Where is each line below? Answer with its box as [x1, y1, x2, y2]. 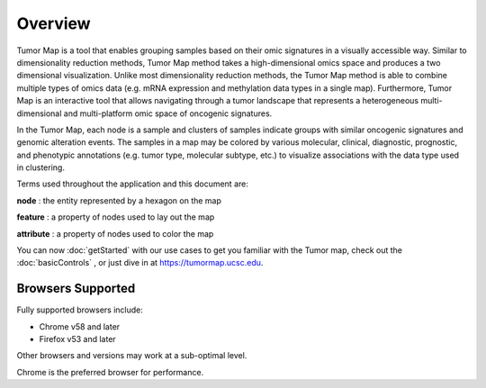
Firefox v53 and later [39, 334, 116, 345]
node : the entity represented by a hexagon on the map [16, 194, 222, 206]
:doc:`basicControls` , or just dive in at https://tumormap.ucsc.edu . [16, 257, 264, 268]
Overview [16, 14, 91, 33]
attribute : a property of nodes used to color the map [16, 228, 214, 239]
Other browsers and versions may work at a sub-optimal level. [16, 350, 247, 361]
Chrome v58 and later [39, 320, 121, 332]
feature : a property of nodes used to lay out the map [16, 212, 215, 222]
